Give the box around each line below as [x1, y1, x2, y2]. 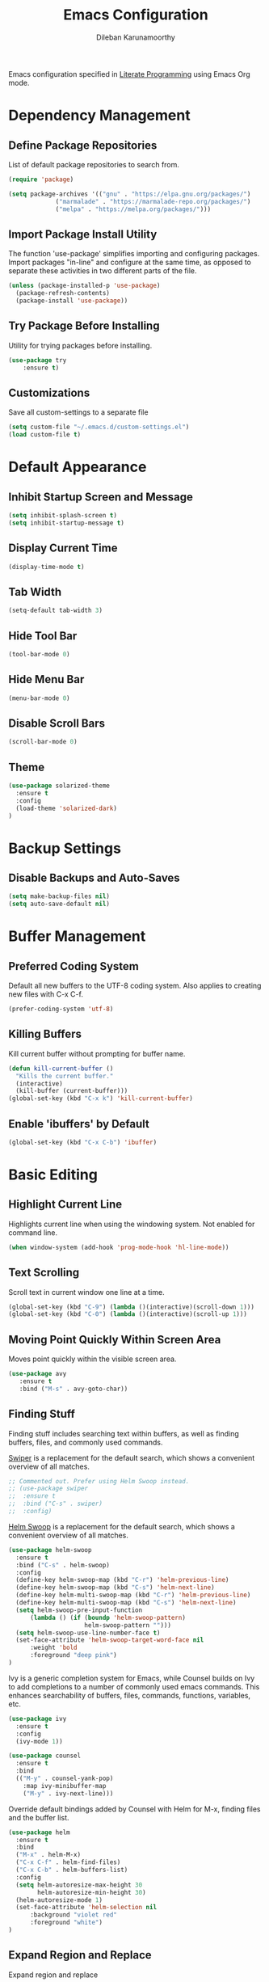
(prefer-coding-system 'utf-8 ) [8, 1005, 114, 1014]
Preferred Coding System [8, 959, 140, 973]
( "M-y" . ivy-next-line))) [23, 1789, 114, 1798]
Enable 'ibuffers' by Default [8, 1117, 149, 1131]
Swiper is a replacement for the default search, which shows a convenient [8, 1453, 255, 1462]
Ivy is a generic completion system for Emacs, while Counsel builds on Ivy [8, 1673, 255, 1683]
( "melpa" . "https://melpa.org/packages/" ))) [55, 205, 212, 213]
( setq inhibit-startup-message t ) [8, 519, 125, 527]
